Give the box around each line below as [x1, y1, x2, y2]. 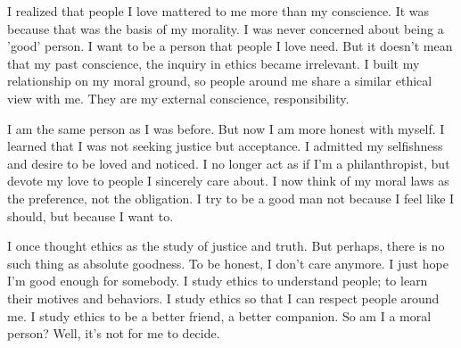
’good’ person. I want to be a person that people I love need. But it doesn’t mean [7, 37, 453, 55]
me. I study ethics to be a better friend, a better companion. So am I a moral [7, 306, 432, 325]
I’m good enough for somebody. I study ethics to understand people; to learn [7, 271, 428, 290]
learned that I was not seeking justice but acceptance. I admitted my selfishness [7, 137, 443, 155]
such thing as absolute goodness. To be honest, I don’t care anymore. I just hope [7, 253, 449, 272]
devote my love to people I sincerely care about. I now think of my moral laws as [7, 171, 449, 190]
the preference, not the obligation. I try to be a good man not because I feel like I [7, 188, 455, 207]
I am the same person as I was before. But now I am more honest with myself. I [7, 119, 445, 137]
